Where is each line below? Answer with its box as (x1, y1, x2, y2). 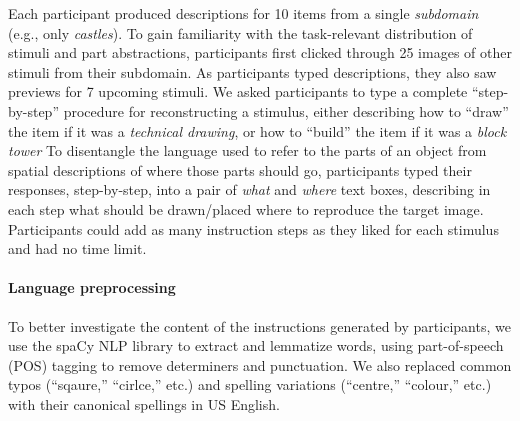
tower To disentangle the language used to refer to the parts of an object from (8, 140, 487, 161)
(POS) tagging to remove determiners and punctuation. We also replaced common (8, 354, 512, 375)
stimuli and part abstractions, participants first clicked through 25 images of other (8, 42, 512, 63)
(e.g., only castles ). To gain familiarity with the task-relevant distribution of (8, 22, 473, 43)
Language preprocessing (8, 277, 176, 298)
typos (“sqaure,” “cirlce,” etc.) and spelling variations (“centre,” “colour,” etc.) (8, 374, 492, 395)
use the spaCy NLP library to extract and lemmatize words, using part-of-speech (8, 335, 504, 356)
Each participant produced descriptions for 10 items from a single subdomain (8, 3, 479, 23)
